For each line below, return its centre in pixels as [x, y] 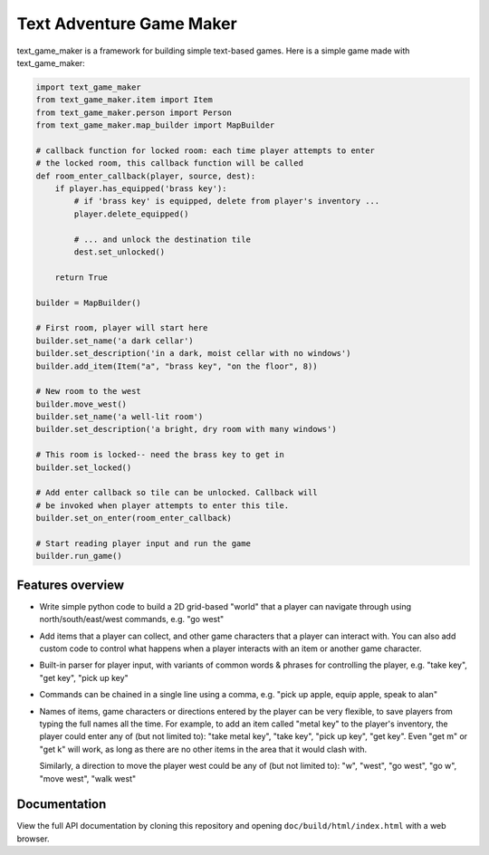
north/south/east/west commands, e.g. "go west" [132, 620]
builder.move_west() [81, 404]
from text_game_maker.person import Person [134, 112]
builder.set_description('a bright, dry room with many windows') [186, 429]
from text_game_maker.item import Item [124, 100]
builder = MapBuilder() [89, 303]
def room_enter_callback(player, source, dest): [146, 176]
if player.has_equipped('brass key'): [141, 189]
